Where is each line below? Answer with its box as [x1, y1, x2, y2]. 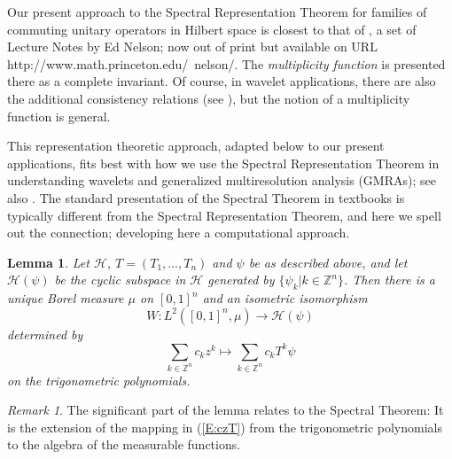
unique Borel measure [7, 289, 124, 307]
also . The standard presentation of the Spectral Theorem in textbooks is [7, 188, 405, 206]
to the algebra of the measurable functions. [7, 435, 241, 454]
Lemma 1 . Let [7, 253, 90, 271]
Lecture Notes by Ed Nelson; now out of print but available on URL [7, 37, 378, 56]
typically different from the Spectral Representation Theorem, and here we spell [7, 206, 441, 224]
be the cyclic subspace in [54, 270, 186, 289]
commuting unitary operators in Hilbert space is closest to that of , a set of [7, 19, 417, 38]
